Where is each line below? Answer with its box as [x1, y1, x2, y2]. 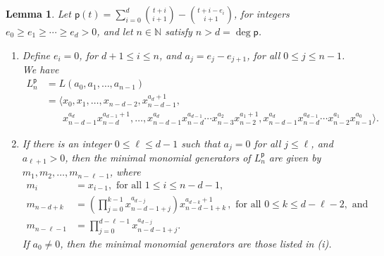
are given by [268, 150, 321, 164]
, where [109, 164, 141, 179]
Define [22, 47, 50, 62]
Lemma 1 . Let [6, 6, 71, 20]
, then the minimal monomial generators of [65, 150, 251, 164]
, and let [97, 24, 133, 38]
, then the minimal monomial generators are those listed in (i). [60, 236, 332, 250]
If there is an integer [22, 135, 111, 150]
